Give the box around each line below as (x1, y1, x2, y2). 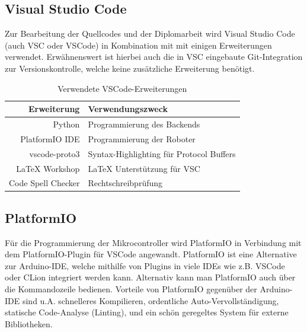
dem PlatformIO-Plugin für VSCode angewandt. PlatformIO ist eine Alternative (5, 248, 297, 260)
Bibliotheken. (5, 317, 53, 330)
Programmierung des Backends (88, 118, 200, 130)
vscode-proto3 (29, 147, 80, 159)
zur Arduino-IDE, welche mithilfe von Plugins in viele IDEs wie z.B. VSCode (5, 259, 285, 272)
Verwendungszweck (88, 103, 168, 115)
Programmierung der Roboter (88, 132, 196, 145)
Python (53, 118, 80, 130)
